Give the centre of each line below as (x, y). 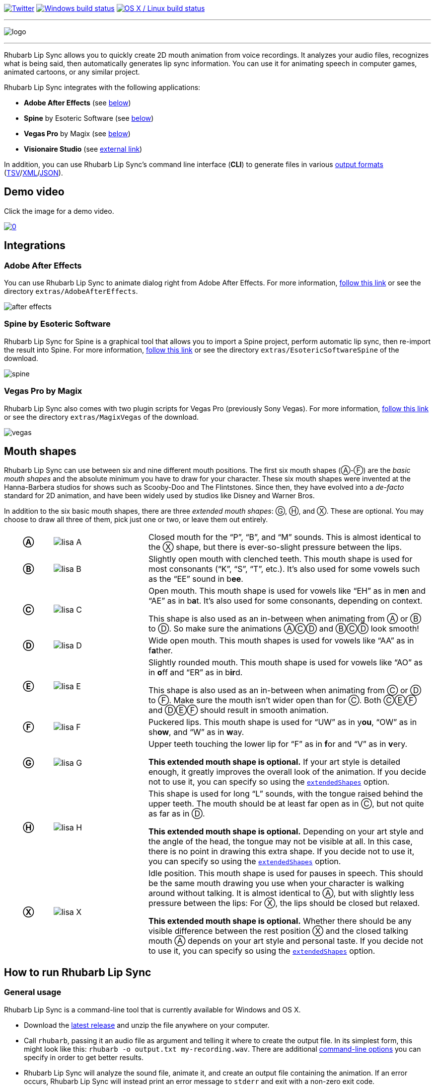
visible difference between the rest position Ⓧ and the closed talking (278, 931)
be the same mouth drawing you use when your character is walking (276, 883)
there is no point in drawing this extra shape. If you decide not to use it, (281, 852)
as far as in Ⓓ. (177, 814)
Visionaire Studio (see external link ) (83, 149)
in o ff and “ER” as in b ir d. (195, 673)
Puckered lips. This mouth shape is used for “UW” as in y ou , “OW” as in (283, 722)
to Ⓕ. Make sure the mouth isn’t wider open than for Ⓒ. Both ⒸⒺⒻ (282, 700)
